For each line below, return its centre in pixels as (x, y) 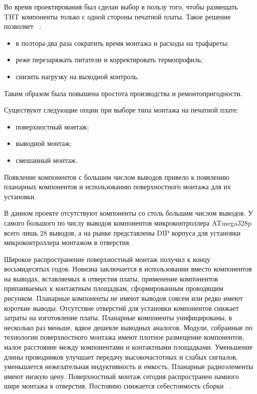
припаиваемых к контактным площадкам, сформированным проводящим (114, 288)
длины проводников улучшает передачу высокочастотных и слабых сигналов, (121, 356)
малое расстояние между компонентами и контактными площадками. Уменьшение (128, 347)
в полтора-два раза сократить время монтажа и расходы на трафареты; (122, 43)
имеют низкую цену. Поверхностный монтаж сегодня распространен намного (122, 376)
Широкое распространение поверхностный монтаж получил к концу (107, 259)
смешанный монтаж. (47, 160)
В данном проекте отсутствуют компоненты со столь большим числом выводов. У (128, 213)
